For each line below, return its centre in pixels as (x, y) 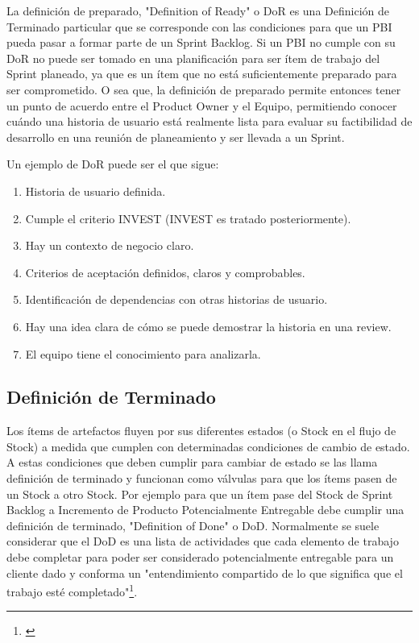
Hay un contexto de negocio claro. (110, 245)
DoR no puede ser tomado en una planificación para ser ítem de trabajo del (193, 58)
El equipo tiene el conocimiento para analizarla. (143, 353)
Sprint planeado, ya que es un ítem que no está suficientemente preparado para (202, 74)
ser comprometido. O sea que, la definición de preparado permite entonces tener (204, 89)
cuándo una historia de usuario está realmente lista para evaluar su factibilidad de (209, 121)
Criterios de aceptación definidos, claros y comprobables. (165, 272)
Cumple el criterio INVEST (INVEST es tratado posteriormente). (188, 218)
